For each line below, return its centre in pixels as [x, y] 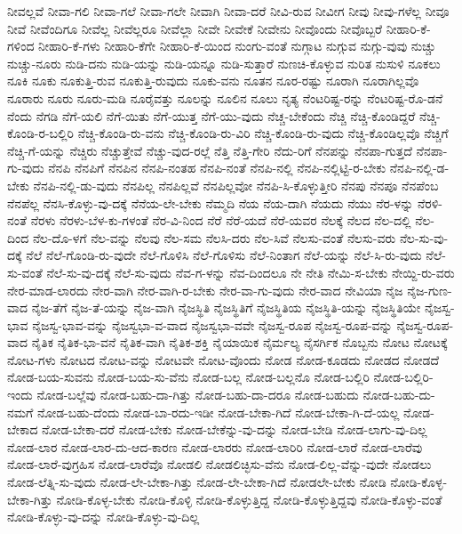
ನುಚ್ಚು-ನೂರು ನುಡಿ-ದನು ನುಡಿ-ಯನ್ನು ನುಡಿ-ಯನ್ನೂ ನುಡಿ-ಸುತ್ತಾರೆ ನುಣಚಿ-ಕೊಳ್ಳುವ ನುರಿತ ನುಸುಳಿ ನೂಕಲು [224, 63]
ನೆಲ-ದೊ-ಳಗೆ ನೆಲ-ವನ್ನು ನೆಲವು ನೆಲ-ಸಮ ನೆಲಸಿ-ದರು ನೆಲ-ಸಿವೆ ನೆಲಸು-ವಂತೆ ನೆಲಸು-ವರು [214, 237]
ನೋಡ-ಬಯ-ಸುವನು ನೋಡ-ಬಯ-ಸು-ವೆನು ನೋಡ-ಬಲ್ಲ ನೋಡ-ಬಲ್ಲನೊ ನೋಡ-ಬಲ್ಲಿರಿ [188, 377]
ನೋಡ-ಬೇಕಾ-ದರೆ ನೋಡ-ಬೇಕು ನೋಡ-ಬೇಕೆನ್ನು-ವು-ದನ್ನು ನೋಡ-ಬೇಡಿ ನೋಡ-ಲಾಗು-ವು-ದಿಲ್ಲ [235, 429]
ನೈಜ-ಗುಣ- [430, 290]
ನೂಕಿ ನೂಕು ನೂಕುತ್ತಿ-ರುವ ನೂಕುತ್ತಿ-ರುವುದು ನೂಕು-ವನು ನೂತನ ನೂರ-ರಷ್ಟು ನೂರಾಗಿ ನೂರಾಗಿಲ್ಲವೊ [213, 81]
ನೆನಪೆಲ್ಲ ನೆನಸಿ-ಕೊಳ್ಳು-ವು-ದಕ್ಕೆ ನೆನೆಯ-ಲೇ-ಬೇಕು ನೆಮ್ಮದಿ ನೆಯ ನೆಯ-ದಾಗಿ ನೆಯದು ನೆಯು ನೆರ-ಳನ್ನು [211, 202]
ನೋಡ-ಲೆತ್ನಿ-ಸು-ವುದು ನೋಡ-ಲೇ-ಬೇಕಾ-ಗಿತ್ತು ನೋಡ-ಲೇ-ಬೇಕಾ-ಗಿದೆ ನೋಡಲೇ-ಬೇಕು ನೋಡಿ [197, 482]
